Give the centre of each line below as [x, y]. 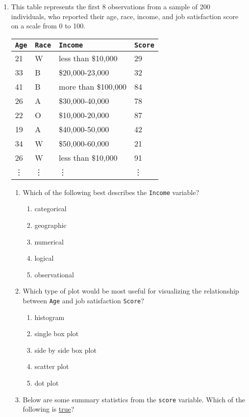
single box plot [57, 333]
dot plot [47, 383]
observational [54, 274]
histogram [50, 317]
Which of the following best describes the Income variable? [111, 192]
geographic [50, 225]
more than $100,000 [93, 86]
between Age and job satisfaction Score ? [83, 300]
